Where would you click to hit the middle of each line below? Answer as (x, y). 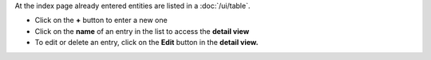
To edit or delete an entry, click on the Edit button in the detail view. (146, 43)
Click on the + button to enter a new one (101, 21)
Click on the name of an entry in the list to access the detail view (142, 31)
